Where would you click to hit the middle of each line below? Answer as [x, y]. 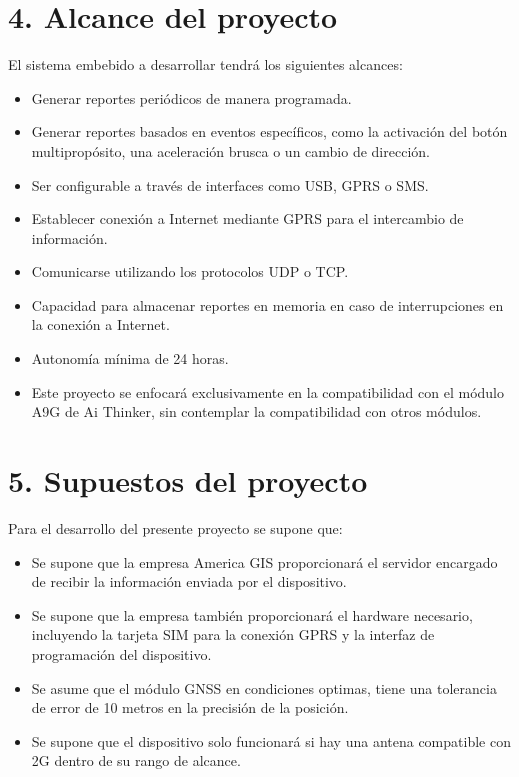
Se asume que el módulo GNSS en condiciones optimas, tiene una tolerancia [264, 687]
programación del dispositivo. [121, 653]
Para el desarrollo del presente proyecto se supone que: [175, 527]
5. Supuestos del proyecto [188, 480]
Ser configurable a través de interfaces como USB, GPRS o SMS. [230, 184]
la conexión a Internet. [100, 324]
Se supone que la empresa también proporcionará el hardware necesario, [252, 614]
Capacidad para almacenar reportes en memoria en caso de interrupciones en [267, 304]
